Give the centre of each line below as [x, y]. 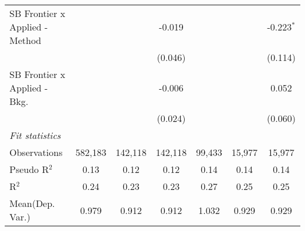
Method [26, 40]
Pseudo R [29, 169]
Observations [36, 152]
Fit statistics [35, 135]
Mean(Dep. [32, 203]
